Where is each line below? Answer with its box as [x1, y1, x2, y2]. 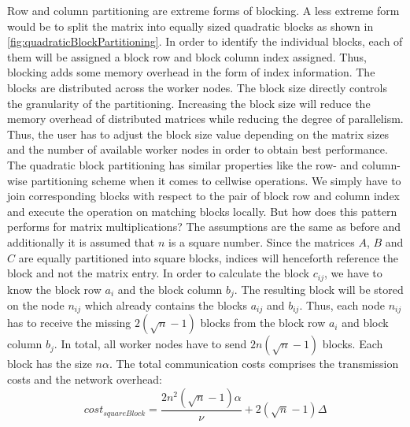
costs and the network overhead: [7, 371, 162, 388]
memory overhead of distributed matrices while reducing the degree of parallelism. [7, 110, 404, 127]
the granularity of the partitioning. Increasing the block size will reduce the [7, 95, 371, 111]
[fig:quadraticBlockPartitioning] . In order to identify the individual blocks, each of [7, 33, 403, 50]
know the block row [7, 280, 102, 297]
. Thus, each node [299, 297, 386, 313]
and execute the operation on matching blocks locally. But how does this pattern [7, 202, 397, 219]
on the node [7, 297, 65, 313]
